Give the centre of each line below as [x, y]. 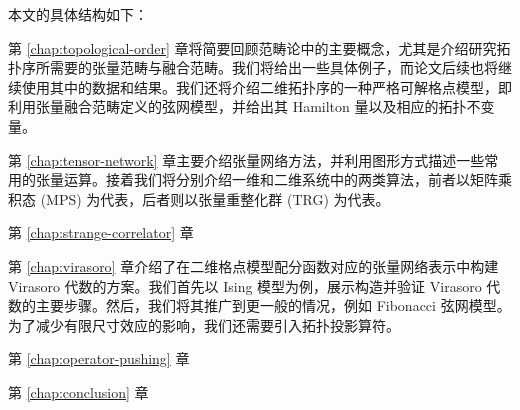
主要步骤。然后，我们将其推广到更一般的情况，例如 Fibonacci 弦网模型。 [273, 305]
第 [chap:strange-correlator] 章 [101, 232]
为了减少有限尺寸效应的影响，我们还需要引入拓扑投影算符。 [204, 324]
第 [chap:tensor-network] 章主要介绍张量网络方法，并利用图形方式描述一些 [246, 159]
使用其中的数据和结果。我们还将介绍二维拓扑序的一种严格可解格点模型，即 [266, 86]
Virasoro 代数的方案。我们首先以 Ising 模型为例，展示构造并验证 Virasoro [245, 285]
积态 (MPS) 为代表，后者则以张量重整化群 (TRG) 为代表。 [199, 198]
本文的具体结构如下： [78, 14]
